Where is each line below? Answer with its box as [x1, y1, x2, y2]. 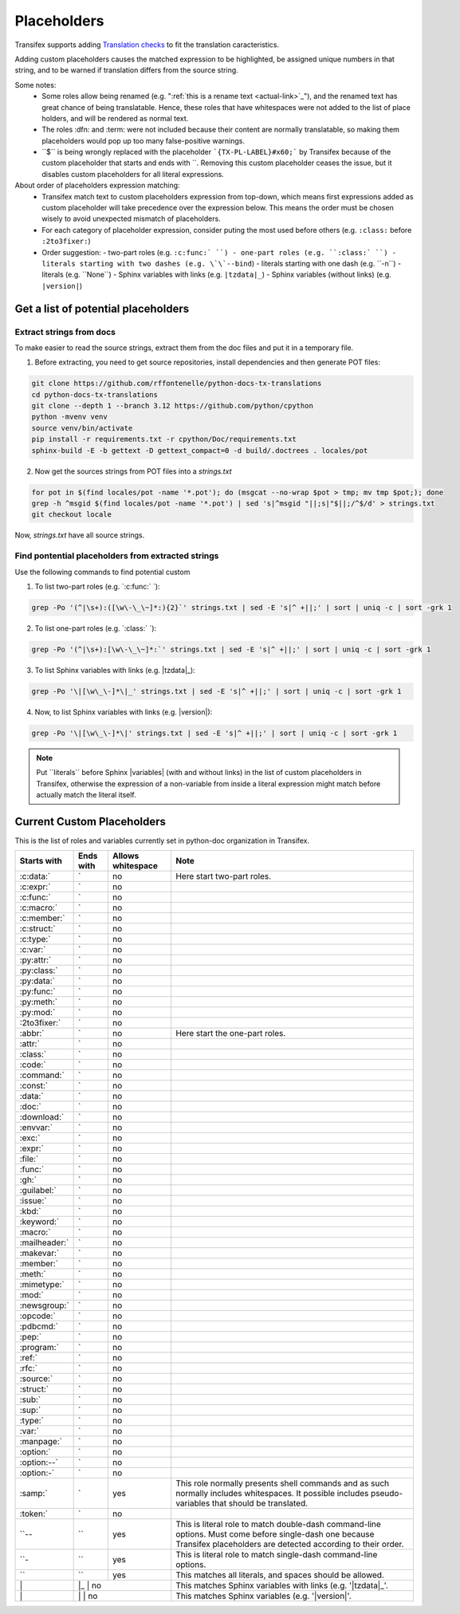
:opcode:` [19, 1310, 56, 1321]
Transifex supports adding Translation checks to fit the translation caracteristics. [14, 40, 279, 49]
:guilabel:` [19, 1185, 57, 1196]
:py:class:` [19, 965, 59, 976]
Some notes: [14, 80, 57, 89]
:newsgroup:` [19, 1300, 69, 1311]
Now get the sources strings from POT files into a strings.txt [34, 466, 232, 476]
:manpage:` [19, 1436, 63, 1447]
